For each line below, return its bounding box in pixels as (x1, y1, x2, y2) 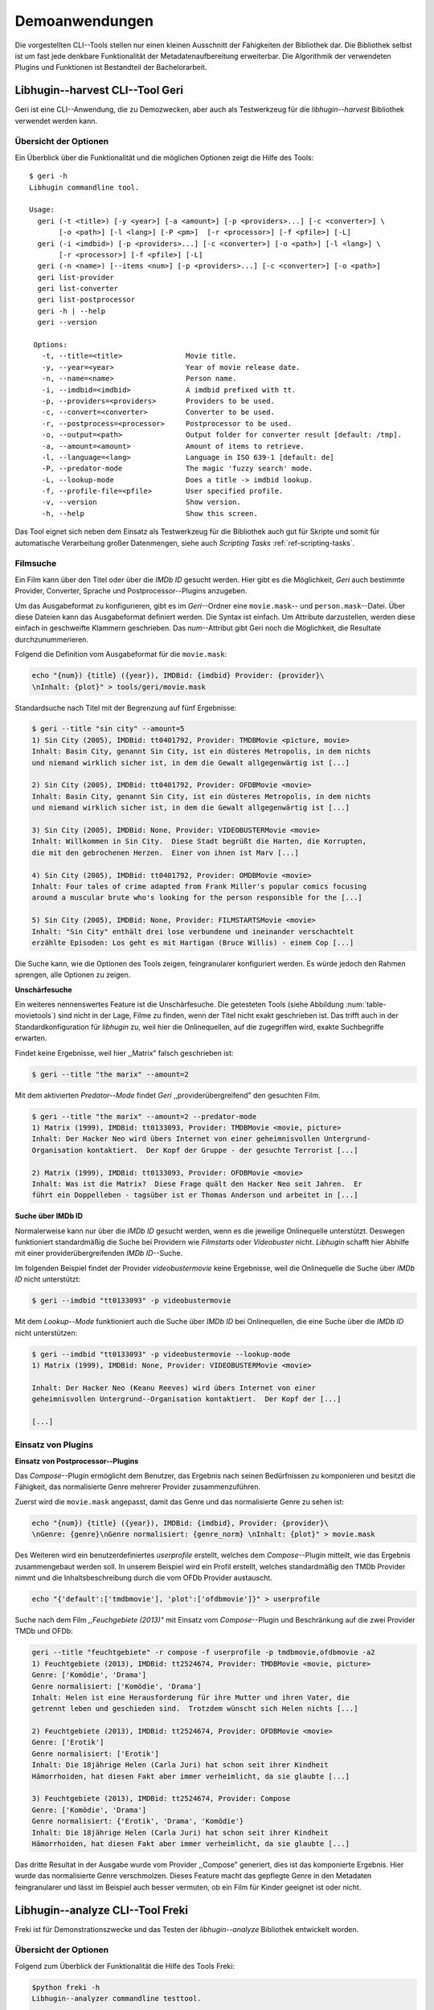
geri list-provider (37, 273, 114, 281)
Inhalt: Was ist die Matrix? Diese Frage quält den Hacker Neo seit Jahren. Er (31, 1179, 363, 1188)
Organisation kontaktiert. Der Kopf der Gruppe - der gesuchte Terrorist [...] (31, 1146, 358, 1155)
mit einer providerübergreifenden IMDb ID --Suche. (14, 1249, 183, 1258)
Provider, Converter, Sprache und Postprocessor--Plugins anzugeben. (14, 586, 248, 596)
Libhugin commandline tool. (29, 183, 140, 192)
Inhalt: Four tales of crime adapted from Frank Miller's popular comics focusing (31, 881, 367, 891)
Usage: (29, 205, 55, 215)
